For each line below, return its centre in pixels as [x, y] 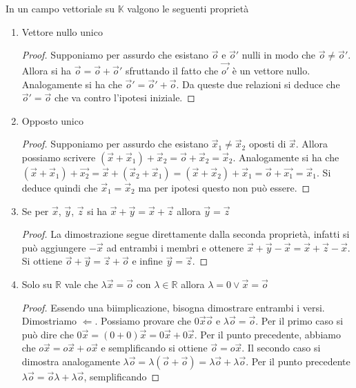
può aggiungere [54, 247]
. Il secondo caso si [281, 348]
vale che [81, 284]
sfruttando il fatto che [172, 70]
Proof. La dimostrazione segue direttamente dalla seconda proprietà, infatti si [186, 234]
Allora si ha [47, 70]
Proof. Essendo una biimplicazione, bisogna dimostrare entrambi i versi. [173, 307]
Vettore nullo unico [62, 31]
